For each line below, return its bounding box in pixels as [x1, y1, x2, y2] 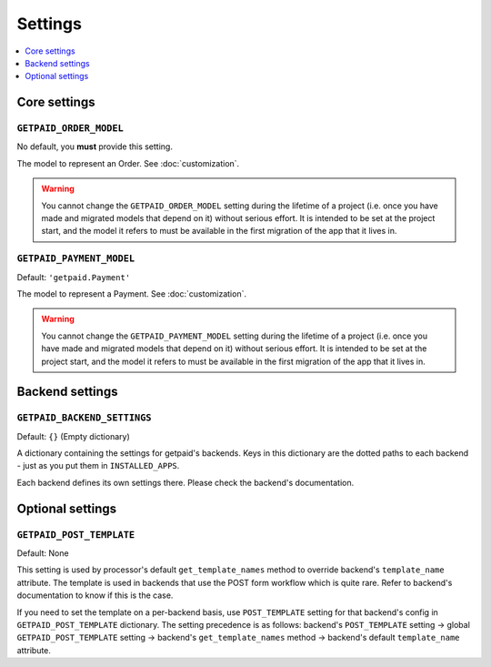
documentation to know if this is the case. [16, 590, 174, 601]
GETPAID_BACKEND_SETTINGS [16, 412, 152, 424]
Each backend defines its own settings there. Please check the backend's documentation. [16, 477, 355, 488]
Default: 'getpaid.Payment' [16, 271, 131, 282]
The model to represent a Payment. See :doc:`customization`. [16, 288, 247, 299]
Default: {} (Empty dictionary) [16, 430, 131, 441]
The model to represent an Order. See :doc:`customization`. [16, 157, 240, 168]
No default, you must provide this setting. [16, 141, 173, 152]
